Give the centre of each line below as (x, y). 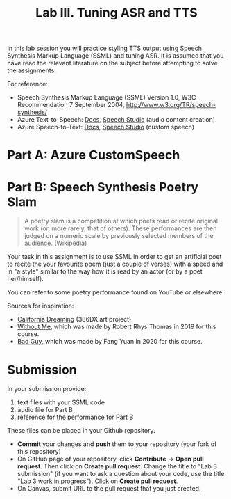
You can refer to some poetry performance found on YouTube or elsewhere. (115, 292)
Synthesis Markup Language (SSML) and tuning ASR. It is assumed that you (115, 56)
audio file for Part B (45, 410)
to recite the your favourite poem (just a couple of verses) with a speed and (115, 264)
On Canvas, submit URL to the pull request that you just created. (109, 489)
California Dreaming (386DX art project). (75, 319)
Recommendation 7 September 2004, (71, 105)
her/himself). (25, 279)
